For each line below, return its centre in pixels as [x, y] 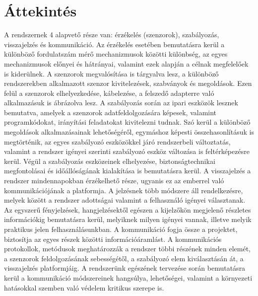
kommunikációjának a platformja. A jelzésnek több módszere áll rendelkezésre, [124, 190]
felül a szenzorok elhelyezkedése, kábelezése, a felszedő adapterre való [109, 93]
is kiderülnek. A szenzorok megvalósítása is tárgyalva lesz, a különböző [111, 73]
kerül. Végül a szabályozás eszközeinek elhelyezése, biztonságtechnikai [110, 161]
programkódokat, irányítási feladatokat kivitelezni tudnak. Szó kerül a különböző [127, 122]
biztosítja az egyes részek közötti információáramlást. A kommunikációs [113, 239]
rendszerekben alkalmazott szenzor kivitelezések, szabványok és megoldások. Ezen [128, 83]
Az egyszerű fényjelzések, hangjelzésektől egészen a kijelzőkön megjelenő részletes [128, 209]
